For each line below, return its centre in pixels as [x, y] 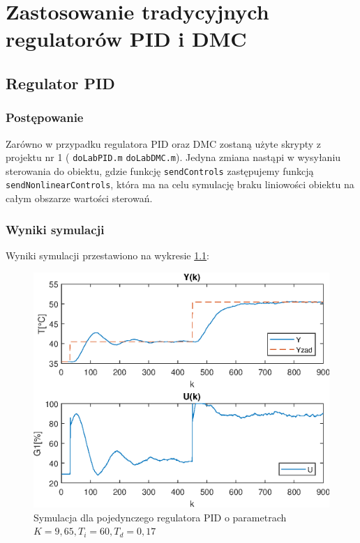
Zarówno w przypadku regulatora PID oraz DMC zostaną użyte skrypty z [164, 143]
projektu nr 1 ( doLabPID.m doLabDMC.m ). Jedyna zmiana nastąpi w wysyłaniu [173, 157]
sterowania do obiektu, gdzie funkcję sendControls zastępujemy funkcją [160, 170]
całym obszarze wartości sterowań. [79, 198]
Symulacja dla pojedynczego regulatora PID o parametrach [160, 517]
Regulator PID [60, 83]
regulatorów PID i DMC [126, 39]
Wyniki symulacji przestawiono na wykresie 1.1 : [108, 255]
